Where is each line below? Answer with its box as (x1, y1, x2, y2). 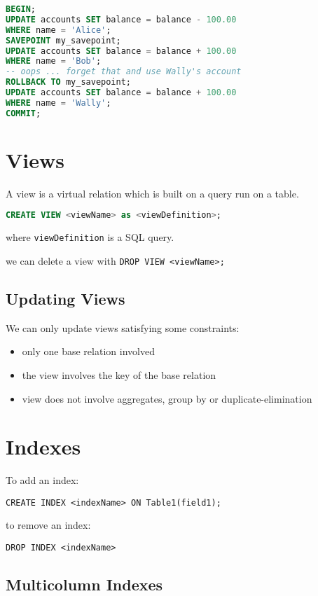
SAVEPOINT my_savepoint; (6, 35, 121, 46)
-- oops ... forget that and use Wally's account (6, 67, 242, 77)
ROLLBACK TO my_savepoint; (6, 77, 132, 88)
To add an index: (6, 473, 79, 487)
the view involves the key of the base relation (22, 367, 216, 382)
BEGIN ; (6, 4, 36, 14)
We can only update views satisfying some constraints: (6, 320, 240, 335)
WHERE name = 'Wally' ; (6, 97, 111, 108)
